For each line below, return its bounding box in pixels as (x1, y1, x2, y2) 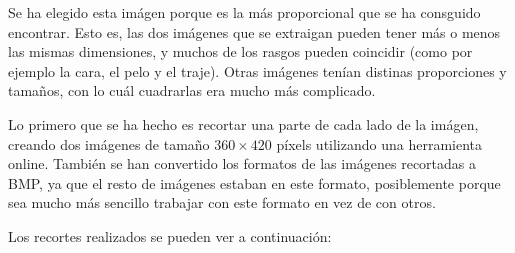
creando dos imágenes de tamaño (8, 133, 210, 154)
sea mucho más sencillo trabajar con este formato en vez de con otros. (8, 192, 436, 213)
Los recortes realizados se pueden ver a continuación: (8, 225, 332, 246)
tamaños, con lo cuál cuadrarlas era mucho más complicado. (8, 80, 376, 101)
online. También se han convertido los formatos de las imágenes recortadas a (8, 153, 477, 174)
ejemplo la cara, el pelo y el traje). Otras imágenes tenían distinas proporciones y (8, 60, 507, 81)
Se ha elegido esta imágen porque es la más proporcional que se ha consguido (8, 2, 481, 22)
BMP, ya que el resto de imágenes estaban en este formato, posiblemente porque (8, 172, 501, 193)
